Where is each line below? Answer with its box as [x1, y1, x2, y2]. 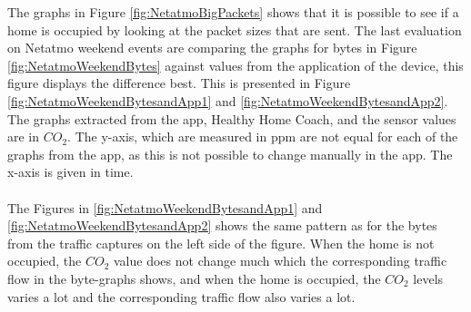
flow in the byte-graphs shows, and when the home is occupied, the [7, 268, 381, 288]
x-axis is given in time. [7, 162, 134, 181]
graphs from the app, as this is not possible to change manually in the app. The [7, 144, 453, 163]
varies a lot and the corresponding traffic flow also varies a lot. [7, 287, 356, 306]
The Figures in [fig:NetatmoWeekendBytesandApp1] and [7, 198, 323, 217]
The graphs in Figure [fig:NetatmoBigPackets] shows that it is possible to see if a [7, 3, 459, 21]
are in [7, 127, 40, 146]
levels [413, 268, 444, 288]
